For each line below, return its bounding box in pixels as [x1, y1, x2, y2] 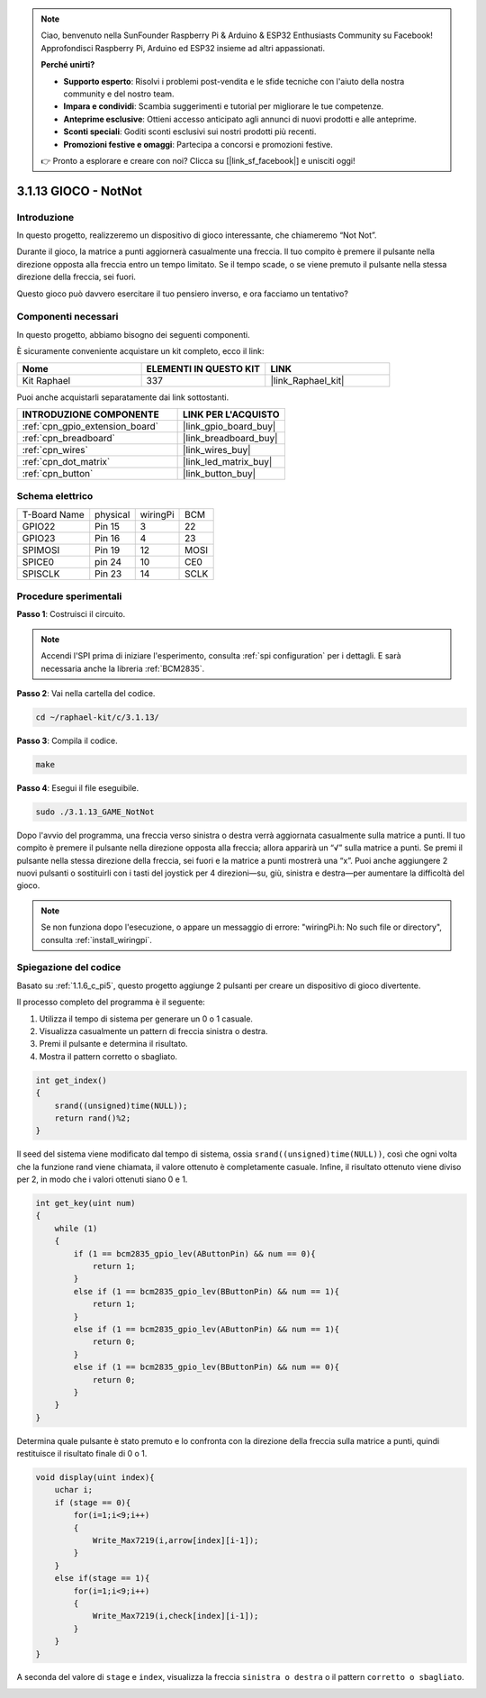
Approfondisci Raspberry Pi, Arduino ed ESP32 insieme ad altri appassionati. [40, 42, 326, 53]
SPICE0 [22, 555, 54, 568]
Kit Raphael [22, 374, 71, 386]
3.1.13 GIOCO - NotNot [16, 183, 143, 198]
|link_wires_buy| [183, 443, 251, 456]
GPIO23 [22, 531, 56, 544]
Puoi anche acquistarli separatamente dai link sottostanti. [16, 392, 229, 403]
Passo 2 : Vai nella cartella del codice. [16, 688, 156, 698]
